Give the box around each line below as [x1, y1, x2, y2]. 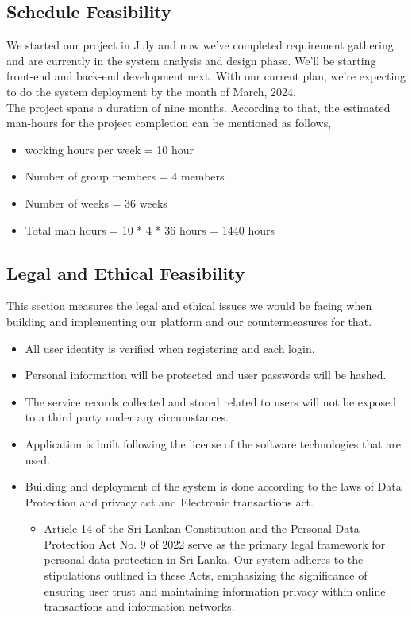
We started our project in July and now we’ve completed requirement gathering [6, 37, 394, 53]
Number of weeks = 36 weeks [25, 194, 167, 211]
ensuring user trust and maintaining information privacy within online [44, 582, 386, 599]
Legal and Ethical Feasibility [6, 260, 245, 285]
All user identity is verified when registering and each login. [25, 340, 315, 356]
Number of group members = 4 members [25, 168, 225, 184]
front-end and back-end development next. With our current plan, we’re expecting [6, 68, 406, 84]
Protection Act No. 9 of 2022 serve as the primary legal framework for [44, 535, 386, 552]
